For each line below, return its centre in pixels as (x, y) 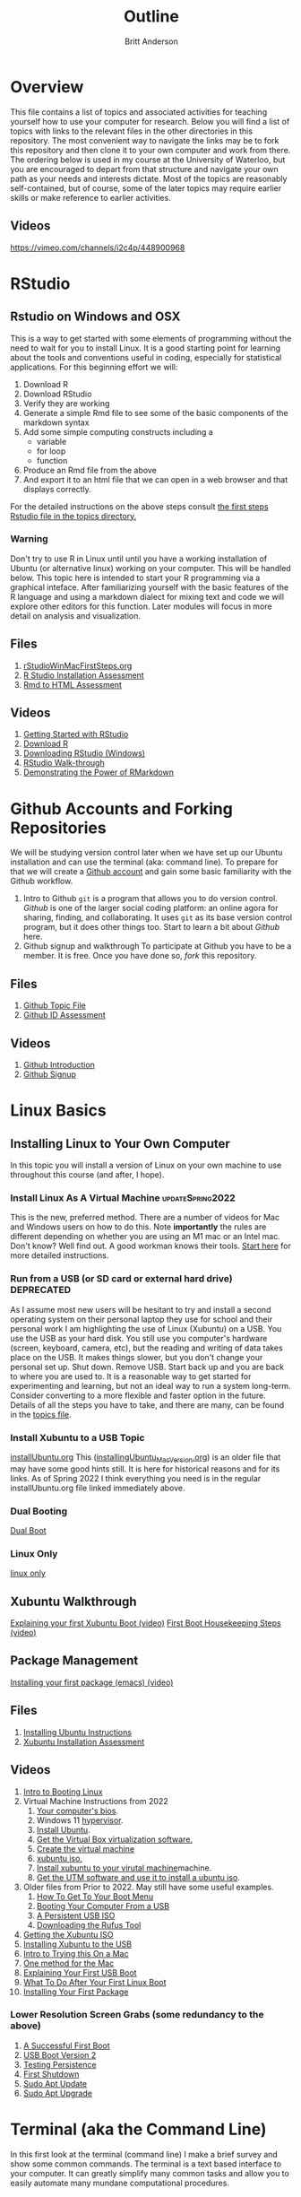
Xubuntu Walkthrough (73, 1601)
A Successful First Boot (66, 2045)
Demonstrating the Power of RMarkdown (98, 772)
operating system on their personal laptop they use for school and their (141, 1319)
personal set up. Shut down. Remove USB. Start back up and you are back (147, 1367)
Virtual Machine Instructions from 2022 (95, 1801)
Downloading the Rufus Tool (89, 1924)
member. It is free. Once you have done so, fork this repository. (140, 956)
